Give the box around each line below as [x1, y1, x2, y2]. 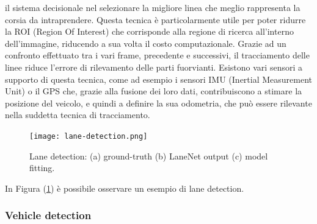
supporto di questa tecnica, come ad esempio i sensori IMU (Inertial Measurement [5, 72, 313, 85]
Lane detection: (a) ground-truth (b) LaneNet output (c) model [29, 149, 268, 162]
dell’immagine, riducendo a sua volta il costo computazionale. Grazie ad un [5, 37, 286, 49]
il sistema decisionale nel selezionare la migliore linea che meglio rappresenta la [5, 1, 301, 13]
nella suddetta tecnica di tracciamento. [5, 108, 150, 121]
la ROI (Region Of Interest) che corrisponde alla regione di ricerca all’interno [5, 25, 294, 38]
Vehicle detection [5, 208, 92, 223]
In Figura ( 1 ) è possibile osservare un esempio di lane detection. [5, 181, 244, 194]
